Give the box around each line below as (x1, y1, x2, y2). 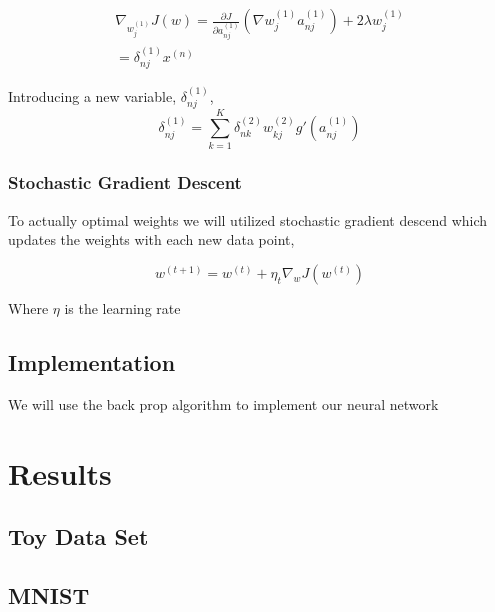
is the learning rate (64, 297, 181, 318)
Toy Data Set (8, 521, 149, 552)
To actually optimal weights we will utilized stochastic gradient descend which (8, 209, 488, 230)
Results (8, 452, 112, 493)
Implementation (8, 346, 176, 377)
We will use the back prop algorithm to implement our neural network (8, 393, 439, 414)
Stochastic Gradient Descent (8, 170, 242, 195)
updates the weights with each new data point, (8, 229, 295, 250)
